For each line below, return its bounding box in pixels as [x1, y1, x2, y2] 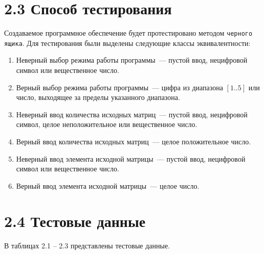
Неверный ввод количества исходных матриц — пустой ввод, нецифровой [16, 109, 248, 119]
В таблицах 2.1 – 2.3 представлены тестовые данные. [4, 240, 170, 250]
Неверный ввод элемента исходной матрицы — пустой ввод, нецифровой [16, 153, 246, 164]
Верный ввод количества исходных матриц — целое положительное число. [16, 136, 251, 146]
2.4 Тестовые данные [4, 210, 146, 231]
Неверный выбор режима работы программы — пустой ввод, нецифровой [16, 55, 248, 65]
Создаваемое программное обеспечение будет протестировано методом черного [4, 28, 253, 38]
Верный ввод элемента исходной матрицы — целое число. [16, 180, 200, 191]
